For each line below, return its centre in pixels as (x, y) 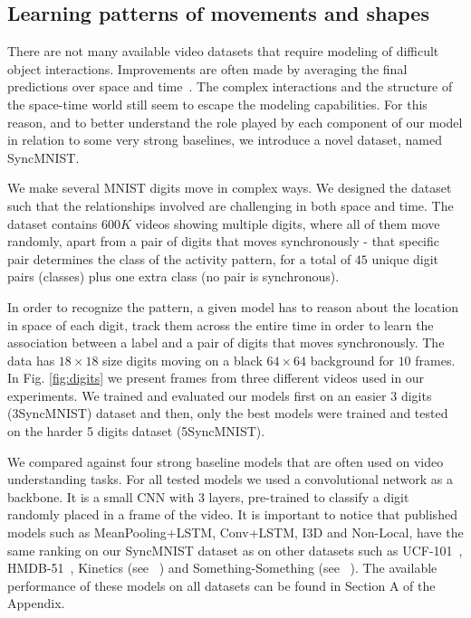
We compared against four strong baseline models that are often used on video (226, 461)
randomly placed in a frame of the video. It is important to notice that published (232, 514)
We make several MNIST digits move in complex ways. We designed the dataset (230, 188)
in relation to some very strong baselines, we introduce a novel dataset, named (225, 140)
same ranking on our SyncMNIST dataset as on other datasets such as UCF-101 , (235, 550)
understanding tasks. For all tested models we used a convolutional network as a (230, 479)
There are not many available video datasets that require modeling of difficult (223, 51)
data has (31, 360)
